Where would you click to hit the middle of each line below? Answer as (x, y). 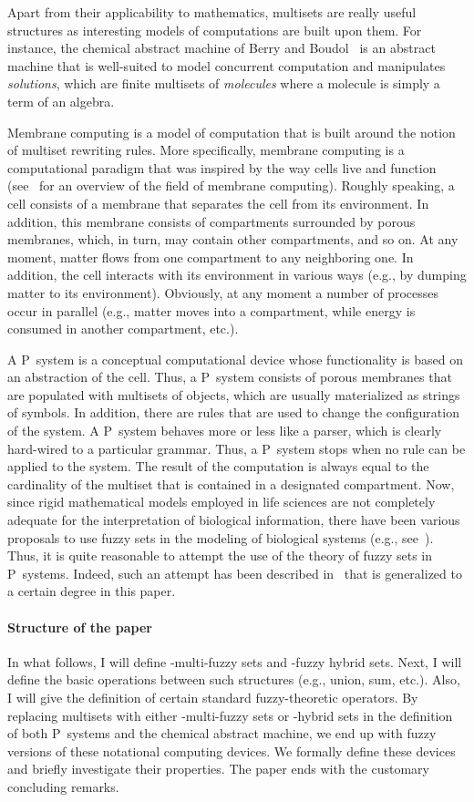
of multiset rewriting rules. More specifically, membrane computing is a (206, 150)
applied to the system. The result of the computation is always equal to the (218, 466)
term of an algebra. (61, 101)
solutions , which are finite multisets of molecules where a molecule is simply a (224, 83)
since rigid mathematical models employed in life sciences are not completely (222, 502)
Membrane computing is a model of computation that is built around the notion (232, 132)
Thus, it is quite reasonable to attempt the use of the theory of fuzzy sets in (220, 555)
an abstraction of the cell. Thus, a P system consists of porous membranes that (230, 377)
